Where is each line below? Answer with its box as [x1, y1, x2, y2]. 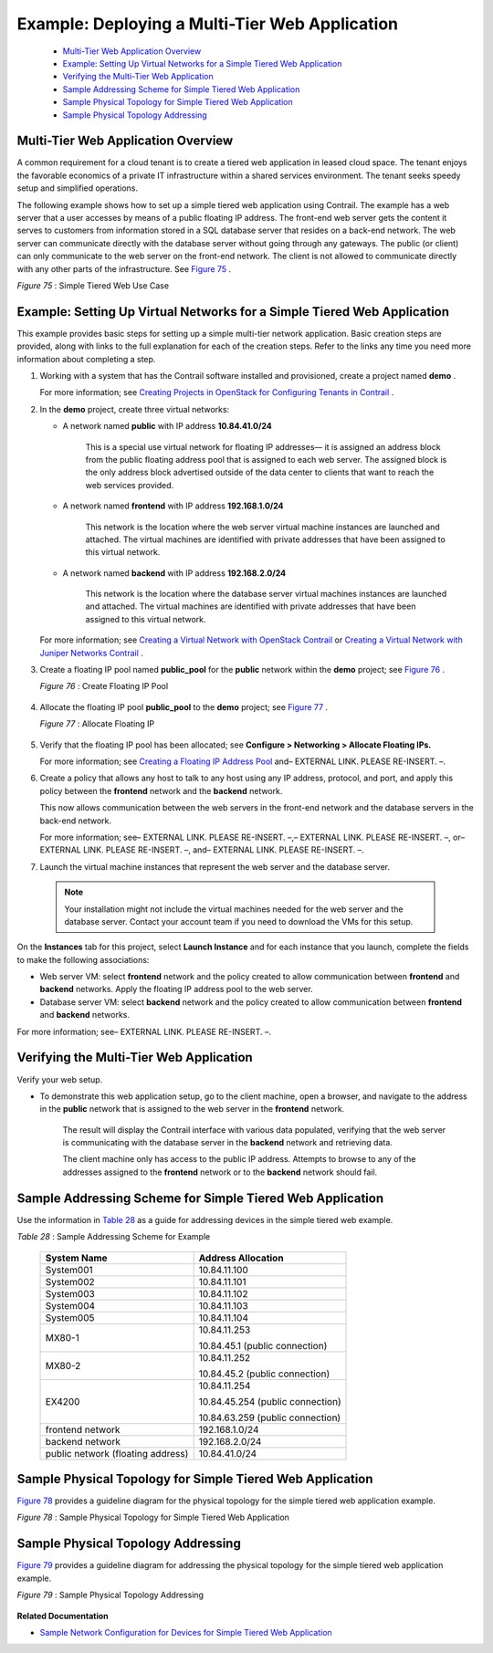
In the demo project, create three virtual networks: [39, 403, 230, 414]
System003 [45, 1287, 95, 1300]
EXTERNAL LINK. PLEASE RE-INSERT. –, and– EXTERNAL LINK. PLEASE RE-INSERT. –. [39, 844, 364, 855]
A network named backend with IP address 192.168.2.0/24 [62, 567, 287, 579]
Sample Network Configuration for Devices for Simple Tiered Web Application [39, 1627, 332, 1637]
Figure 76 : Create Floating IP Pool [39, 681, 169, 692]
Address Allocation [198, 1251, 284, 1264]
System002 [45, 1275, 95, 1288]
